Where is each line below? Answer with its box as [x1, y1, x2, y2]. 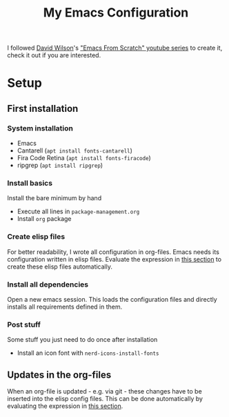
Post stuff [7, 320, 41, 329]
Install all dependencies [7, 280, 88, 289]
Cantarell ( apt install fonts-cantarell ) [17, 146, 133, 155]
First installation [7, 102, 79, 115]
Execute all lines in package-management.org [17, 207, 140, 215]
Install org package [17, 215, 72, 223]
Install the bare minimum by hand [7, 194, 102, 202]
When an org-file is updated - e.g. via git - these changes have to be [7, 387, 202, 396]
